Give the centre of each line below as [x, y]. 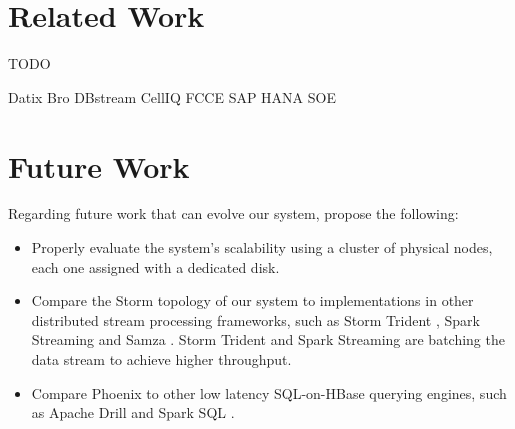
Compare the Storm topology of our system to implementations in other [252, 300]
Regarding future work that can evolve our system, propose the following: [233, 213]
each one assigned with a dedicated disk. [155, 266]
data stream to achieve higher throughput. [161, 359]
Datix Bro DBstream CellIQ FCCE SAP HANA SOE [172, 96]
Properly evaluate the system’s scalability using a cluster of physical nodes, [262, 247]
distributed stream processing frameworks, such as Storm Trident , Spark [255, 319]
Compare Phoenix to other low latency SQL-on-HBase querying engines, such [269, 392]
